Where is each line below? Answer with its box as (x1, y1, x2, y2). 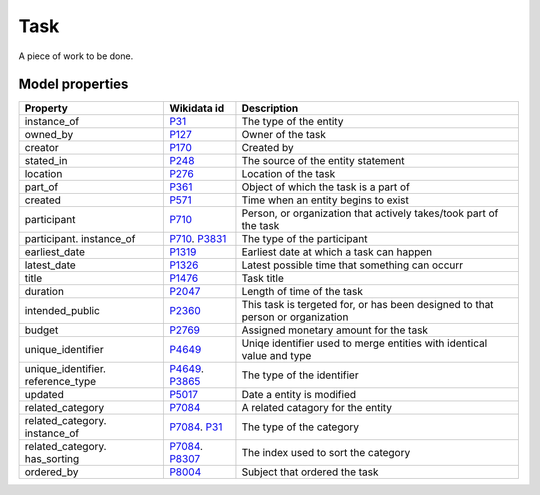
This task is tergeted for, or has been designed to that (241, 298, 494, 312)
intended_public (24, 304, 100, 318)
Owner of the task (241, 128, 327, 142)
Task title (241, 271, 285, 285)
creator (24, 141, 59, 155)
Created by (241, 141, 294, 155)
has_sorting (24, 452, 80, 466)
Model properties (18, 76, 129, 93)
